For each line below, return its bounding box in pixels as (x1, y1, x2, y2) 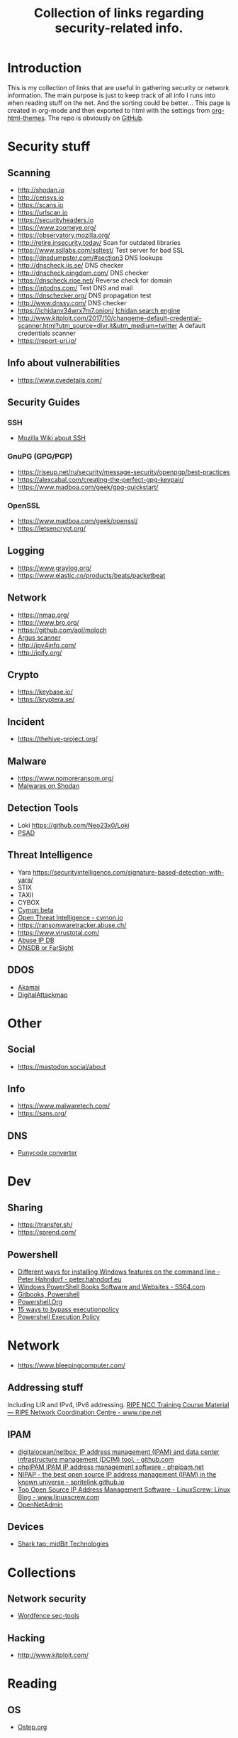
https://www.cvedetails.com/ (17, 376, 103, 384)
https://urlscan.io (17, 208, 68, 217)
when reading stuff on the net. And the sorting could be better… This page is (7, 98, 231, 107)
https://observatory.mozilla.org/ (17, 231, 110, 239)
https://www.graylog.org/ (17, 563, 92, 572)
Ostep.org (17, 1723, 47, 1732)
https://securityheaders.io (17, 215, 94, 224)
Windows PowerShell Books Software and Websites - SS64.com (17, 1282, 205, 1291)
